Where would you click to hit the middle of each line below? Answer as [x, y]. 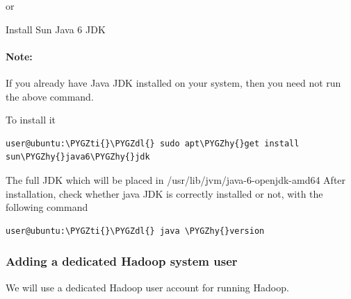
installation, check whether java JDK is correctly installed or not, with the [164, 193]
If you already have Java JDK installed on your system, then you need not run [173, 82]
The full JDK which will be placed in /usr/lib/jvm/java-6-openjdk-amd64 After [176, 179]
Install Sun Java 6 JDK [56, 29]
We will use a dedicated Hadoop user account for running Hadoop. [147, 287]
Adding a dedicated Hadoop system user [122, 261]
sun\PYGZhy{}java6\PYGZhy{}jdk [78, 157]
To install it [31, 120]
